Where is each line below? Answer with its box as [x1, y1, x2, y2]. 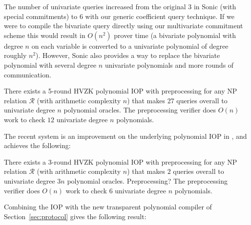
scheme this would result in [4, 30, 85, 40]
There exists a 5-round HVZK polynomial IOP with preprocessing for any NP [4, 86, 237, 96]
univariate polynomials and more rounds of [105, 59, 234, 70]
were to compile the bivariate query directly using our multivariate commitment [4, 20, 243, 31]
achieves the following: [4, 140, 71, 150]
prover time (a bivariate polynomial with [114, 30, 236, 40]
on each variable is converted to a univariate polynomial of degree [31, 40, 229, 51]
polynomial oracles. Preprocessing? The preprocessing [67, 175, 228, 186]
